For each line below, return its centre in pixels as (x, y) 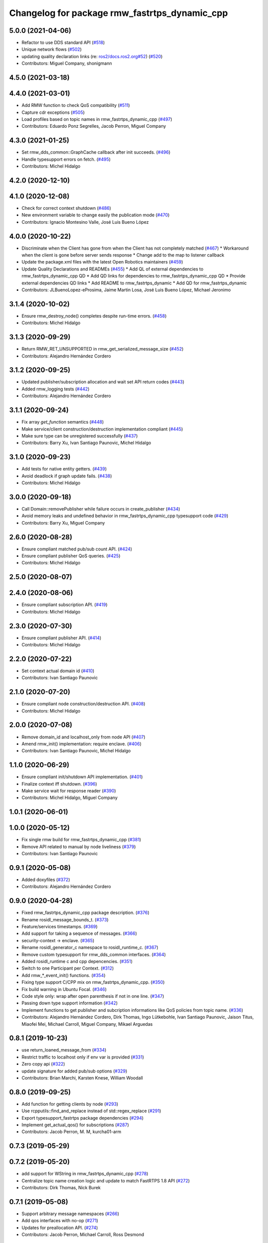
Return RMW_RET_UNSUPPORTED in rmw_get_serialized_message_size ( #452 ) (102, 349)
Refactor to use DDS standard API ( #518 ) (63, 43)
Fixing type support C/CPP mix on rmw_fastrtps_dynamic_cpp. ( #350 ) (93, 982)
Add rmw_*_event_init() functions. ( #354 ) (64, 975)
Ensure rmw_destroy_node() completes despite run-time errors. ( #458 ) (94, 316)
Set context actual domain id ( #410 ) (58, 671)
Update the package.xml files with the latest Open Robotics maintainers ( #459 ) (102, 262)
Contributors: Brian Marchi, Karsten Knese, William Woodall (82, 1078)
